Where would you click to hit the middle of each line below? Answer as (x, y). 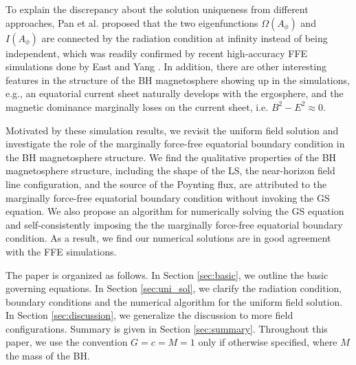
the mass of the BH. (48, 356)
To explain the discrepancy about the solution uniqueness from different (157, 9)
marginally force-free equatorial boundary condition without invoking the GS (168, 197)
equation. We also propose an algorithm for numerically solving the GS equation (175, 211)
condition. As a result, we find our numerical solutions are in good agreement (168, 238)
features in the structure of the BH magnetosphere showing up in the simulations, (178, 80)
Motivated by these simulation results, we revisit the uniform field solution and (172, 130)
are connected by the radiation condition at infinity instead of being (185, 38)
